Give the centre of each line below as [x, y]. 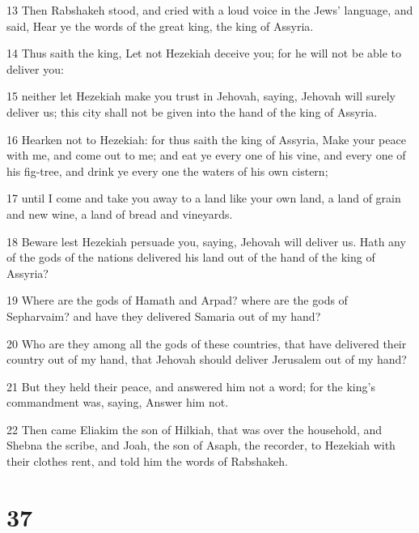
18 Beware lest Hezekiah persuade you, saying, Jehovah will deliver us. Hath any [206, 241]
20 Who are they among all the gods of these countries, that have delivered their [207, 343]
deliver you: [35, 68]
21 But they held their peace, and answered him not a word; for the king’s [191, 386]
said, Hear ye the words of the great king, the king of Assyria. [160, 26]
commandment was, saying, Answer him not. [118, 402]
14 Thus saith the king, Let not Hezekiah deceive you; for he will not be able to [204, 53]
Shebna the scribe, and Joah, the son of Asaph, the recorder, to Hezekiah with [201, 445]
